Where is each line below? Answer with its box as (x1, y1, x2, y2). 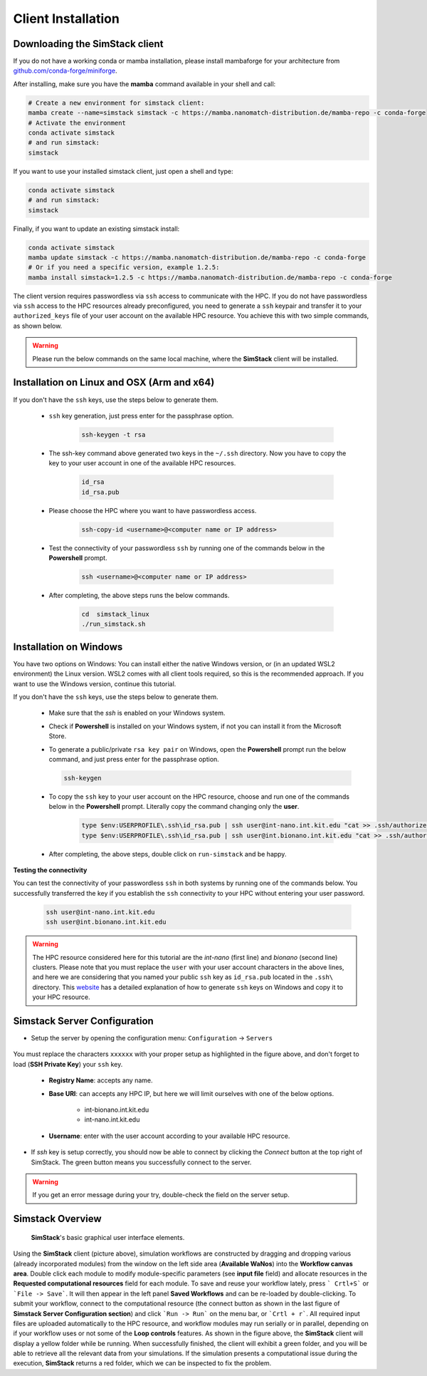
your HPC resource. (32, 993, 90, 1001)
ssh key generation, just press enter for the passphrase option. (48, 411, 234, 420)
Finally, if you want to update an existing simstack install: (13, 224, 180, 233)
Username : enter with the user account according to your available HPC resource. (48, 1132, 290, 1140)
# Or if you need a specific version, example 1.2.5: (28, 264, 220, 271)
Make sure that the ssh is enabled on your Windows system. (48, 709, 226, 718)
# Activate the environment (28, 118, 126, 127)
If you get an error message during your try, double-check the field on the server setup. (32, 1191, 290, 1199)
